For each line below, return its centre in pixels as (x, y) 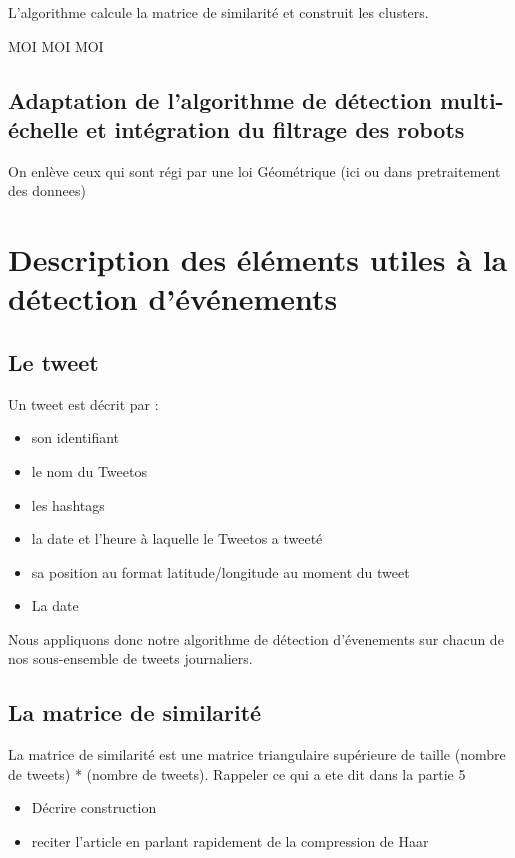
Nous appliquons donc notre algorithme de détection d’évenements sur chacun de (256, 638)
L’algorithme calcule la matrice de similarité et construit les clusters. (218, 12)
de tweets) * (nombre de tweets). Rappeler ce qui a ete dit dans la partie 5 (237, 773)
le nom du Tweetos (89, 470)
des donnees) (47, 190)
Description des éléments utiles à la (258, 259)
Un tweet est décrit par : (83, 403)
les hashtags (68, 504)
